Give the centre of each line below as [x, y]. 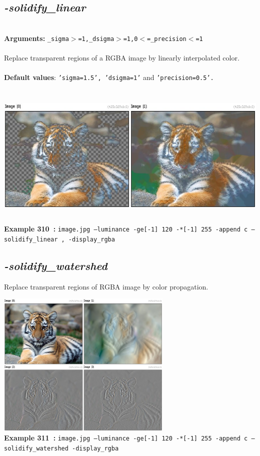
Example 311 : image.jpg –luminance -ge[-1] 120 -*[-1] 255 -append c [126, 438]
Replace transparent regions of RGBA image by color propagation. [106, 286]
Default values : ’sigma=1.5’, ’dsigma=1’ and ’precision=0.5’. [109, 77]
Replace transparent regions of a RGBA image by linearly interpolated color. [122, 58]
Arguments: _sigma [36, 38]
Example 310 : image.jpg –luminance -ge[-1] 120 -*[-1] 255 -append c [126, 229]
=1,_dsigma [96, 39]
